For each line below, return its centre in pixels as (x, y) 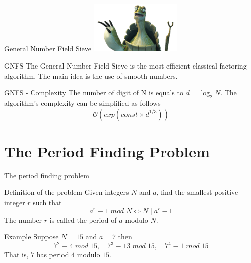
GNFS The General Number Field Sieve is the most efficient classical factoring (126, 66)
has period (53, 255)
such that (47, 202)
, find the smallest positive (197, 192)
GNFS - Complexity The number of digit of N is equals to (94, 92)
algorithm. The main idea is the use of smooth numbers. (91, 75)
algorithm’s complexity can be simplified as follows (82, 103)
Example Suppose (32, 237)
